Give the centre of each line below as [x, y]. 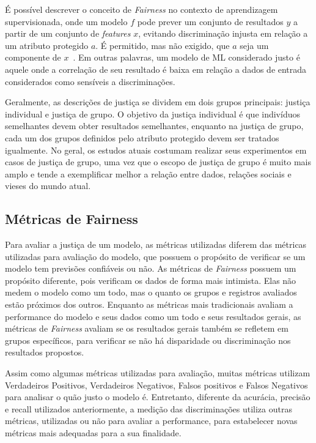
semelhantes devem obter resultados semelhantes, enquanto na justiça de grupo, [154, 126]
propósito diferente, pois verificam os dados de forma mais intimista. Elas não [151, 280]
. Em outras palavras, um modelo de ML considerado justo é [186, 57]
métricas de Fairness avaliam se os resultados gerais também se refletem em [147, 328]
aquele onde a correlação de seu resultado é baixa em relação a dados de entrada [156, 69]
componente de [33, 57]
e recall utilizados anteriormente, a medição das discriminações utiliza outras [149, 408]
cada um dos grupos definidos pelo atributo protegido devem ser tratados [142, 137]
